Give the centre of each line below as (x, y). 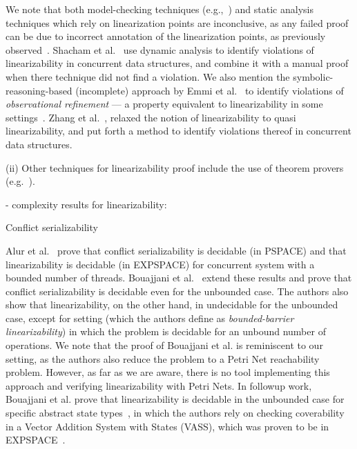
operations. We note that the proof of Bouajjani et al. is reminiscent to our (164, 345)
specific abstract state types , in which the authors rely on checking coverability (175, 413)
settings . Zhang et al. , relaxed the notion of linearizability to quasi (151, 117)
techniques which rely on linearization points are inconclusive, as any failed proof (177, 22)
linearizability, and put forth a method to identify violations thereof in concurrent (178, 131)
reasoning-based (39, 90)
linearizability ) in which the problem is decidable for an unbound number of (166, 331)
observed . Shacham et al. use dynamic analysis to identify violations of (160, 49)
